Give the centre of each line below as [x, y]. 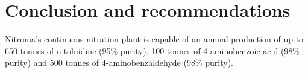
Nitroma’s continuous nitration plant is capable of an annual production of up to [154, 39]
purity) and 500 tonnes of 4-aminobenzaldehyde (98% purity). [119, 62]
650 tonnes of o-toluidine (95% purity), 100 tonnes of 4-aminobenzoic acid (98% [152, 50]
